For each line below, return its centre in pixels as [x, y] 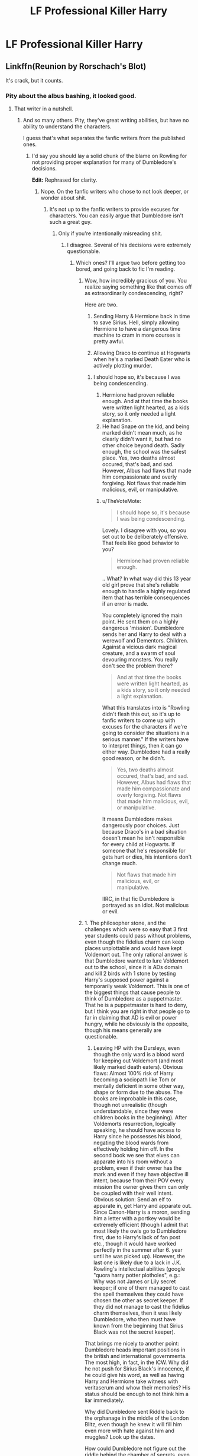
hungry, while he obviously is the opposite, [137, 1024]
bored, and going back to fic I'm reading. [126, 269]
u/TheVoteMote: [122, 501]
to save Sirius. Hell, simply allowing [136, 322]
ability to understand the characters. [67, 126]
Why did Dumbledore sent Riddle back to [134, 1412]
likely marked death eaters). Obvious [138, 1067]
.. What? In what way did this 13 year [147, 579]
